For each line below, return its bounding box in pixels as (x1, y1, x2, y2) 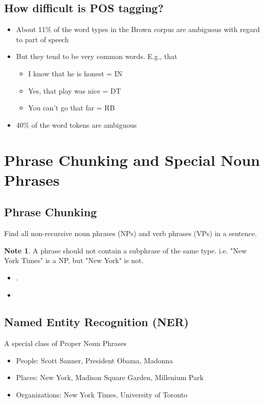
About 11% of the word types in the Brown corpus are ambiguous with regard (16, 24, 260, 35)
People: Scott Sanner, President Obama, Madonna (16, 355, 173, 365)
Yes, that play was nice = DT (28, 85, 121, 96)
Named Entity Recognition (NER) (4, 314, 189, 330)
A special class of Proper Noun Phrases (4, 338, 127, 349)
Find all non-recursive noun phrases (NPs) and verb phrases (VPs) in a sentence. (4, 228, 257, 239)
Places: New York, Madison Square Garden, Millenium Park (16, 372, 204, 383)
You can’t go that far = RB (28, 102, 115, 113)
